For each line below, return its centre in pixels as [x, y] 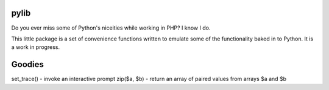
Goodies [27, 64]
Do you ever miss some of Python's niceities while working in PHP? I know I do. [111, 28]
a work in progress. [36, 47]
